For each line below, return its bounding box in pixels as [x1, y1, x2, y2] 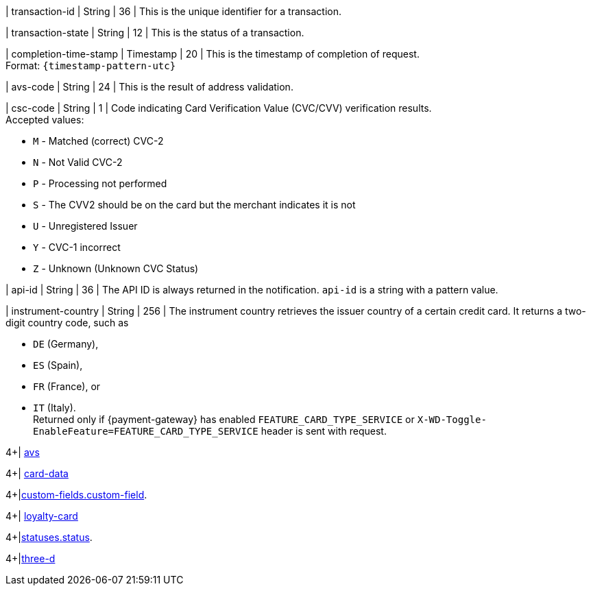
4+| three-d [5, 553, 56, 564]
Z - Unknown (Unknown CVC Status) [33, 263, 199, 274]
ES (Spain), [33, 359, 83, 371]
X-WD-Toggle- [417, 414, 487, 425]
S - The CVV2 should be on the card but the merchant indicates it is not [33, 199, 356, 210]
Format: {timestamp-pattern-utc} [5, 60, 176, 71]
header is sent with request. [261, 425, 387, 437]
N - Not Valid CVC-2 [33, 156, 123, 168]
